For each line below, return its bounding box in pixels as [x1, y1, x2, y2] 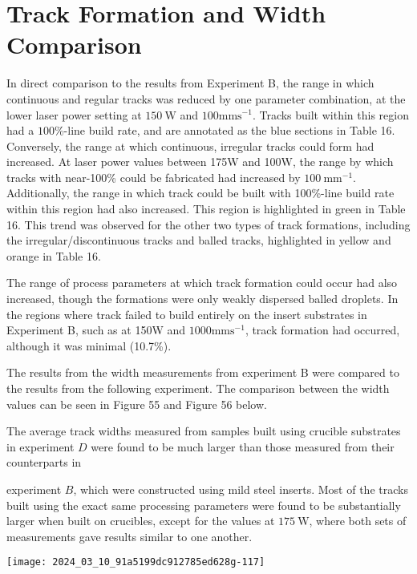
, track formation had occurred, [245, 321, 400, 338]
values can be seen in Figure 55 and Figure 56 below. [6, 395, 267, 412]
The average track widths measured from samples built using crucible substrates [6, 422, 401, 439]
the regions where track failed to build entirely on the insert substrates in [6, 305, 367, 322]
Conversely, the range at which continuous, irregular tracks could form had [6, 137, 374, 154]
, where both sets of [309, 512, 407, 529]
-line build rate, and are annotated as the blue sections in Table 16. [63, 122, 395, 139]
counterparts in [6, 454, 82, 471]
